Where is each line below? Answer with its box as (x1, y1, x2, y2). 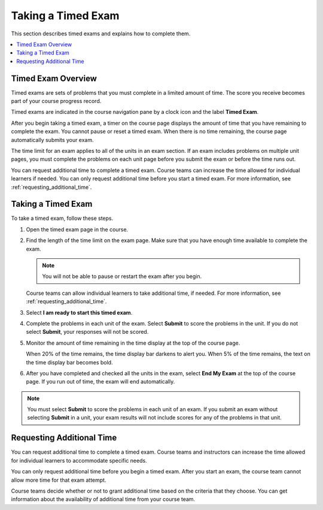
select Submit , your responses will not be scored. (26, 328, 149, 336)
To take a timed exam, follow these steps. (11, 215, 114, 222)
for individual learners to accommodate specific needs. (11, 457, 147, 464)
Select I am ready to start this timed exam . (26, 309, 133, 316)
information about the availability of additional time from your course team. (11, 496, 196, 503)
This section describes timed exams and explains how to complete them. (11, 30, 191, 37)
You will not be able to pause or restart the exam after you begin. (42, 273, 202, 280)
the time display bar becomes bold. (26, 358, 113, 366)
